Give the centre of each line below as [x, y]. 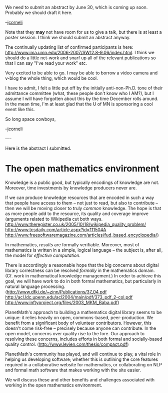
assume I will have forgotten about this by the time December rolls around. [82, 99]
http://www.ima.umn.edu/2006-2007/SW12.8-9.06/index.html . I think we [80, 53]
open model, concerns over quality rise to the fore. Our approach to [75, 333]
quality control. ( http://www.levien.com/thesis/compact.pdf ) [67, 344]
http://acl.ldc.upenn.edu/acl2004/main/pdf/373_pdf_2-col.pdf [69, 297]
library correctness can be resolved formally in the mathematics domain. [80, 270]
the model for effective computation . [43, 255]
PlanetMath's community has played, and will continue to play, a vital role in [83, 354]
